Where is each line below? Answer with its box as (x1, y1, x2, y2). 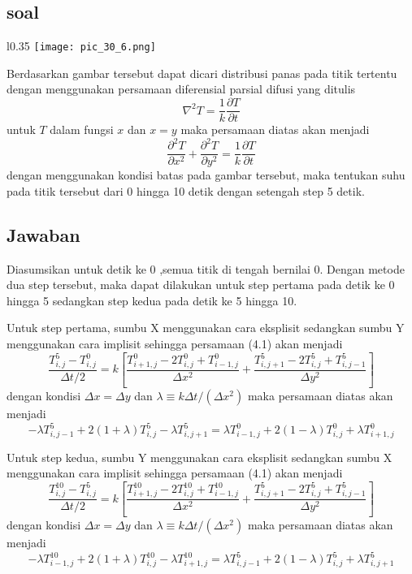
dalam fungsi (50, 121, 114, 138)
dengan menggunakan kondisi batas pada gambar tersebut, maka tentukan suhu (7, 166, 405, 183)
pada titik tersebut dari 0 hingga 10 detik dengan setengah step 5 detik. (7, 182, 365, 199)
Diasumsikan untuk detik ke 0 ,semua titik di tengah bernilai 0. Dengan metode (7, 260, 405, 277)
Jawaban (7, 222, 80, 247)
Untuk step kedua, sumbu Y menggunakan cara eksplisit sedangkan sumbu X (7, 448, 392, 465)
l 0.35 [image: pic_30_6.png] (7, 37, 156, 54)
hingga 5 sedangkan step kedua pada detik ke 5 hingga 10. (7, 291, 297, 309)
